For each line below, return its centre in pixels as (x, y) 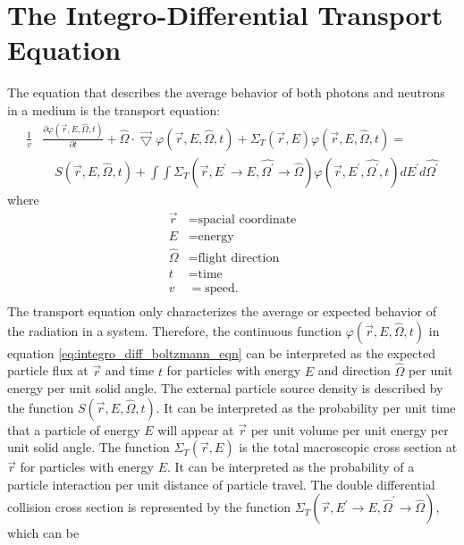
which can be (43, 533)
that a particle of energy (74, 429)
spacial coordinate (247, 219)
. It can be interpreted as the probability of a (291, 467)
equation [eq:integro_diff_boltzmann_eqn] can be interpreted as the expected (221, 352)
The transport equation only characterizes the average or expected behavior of (222, 311)
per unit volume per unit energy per (350, 429)
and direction (354, 370)
